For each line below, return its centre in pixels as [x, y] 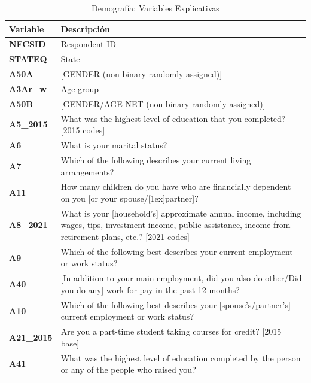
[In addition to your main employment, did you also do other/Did [181, 278]
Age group [80, 88]
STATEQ [28, 59]
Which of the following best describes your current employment [177, 251]
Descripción [85, 28]
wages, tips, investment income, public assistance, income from [176, 225]
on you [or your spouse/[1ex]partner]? [129, 198]
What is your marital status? [114, 145]
